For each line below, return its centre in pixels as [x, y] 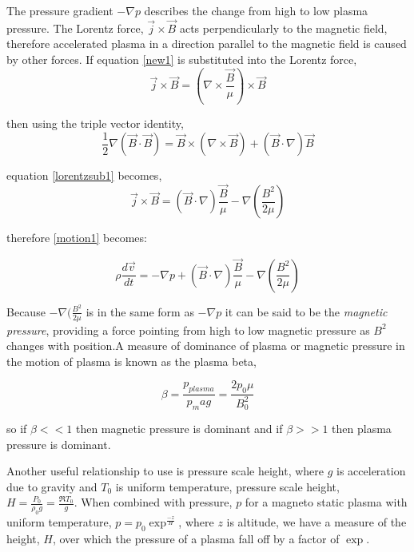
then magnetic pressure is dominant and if [179, 428]
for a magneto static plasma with [326, 502]
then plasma [362, 428]
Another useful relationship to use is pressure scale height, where [165, 471]
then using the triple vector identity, [95, 123]
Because [26, 311]
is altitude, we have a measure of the [316, 522]
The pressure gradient [60, 10]
